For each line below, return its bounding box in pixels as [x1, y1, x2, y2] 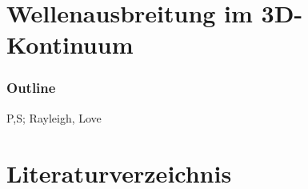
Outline [6, 78, 56, 98]
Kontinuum [6, 28, 134, 61]
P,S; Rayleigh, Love [6, 109, 102, 126]
